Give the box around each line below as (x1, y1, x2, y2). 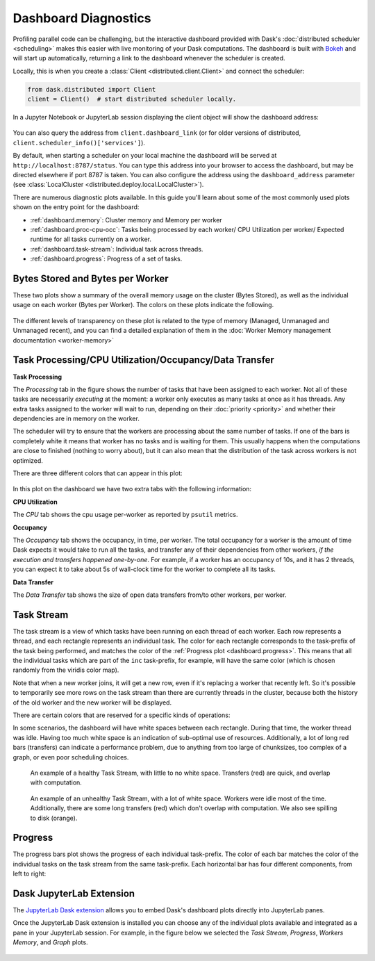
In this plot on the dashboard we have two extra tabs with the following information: (12, 485, 252, 493)
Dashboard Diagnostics (12, 10, 151, 26)
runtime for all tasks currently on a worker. (30, 235, 152, 243)
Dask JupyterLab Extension (12, 888, 135, 899)
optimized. (12, 456, 43, 465)
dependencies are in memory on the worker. (12, 414, 140, 423)
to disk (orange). (30, 814, 78, 822)
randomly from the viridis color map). (12, 666, 119, 674)
